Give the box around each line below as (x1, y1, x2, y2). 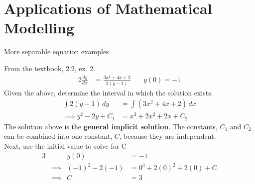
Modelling (4, 17, 75, 38)
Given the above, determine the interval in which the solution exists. (4, 87, 213, 97)
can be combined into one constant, (4, 131, 113, 141)
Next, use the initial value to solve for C (4, 141, 127, 151)
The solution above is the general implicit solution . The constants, (4, 121, 218, 131)
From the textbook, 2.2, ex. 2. (4, 63, 96, 73)
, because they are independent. (119, 131, 216, 141)
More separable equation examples (4, 46, 109, 57)
